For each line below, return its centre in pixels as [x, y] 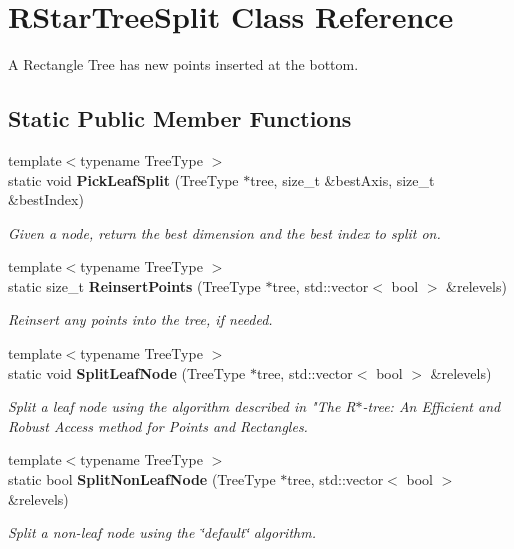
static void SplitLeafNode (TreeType [127, 372]
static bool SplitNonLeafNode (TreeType [142, 479]
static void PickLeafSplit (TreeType [123, 179]
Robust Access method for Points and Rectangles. [158, 425]
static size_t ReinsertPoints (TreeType [134, 285]
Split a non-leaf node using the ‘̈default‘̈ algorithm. [162, 532]
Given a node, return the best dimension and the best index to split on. [224, 232]
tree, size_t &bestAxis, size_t [342, 179]
